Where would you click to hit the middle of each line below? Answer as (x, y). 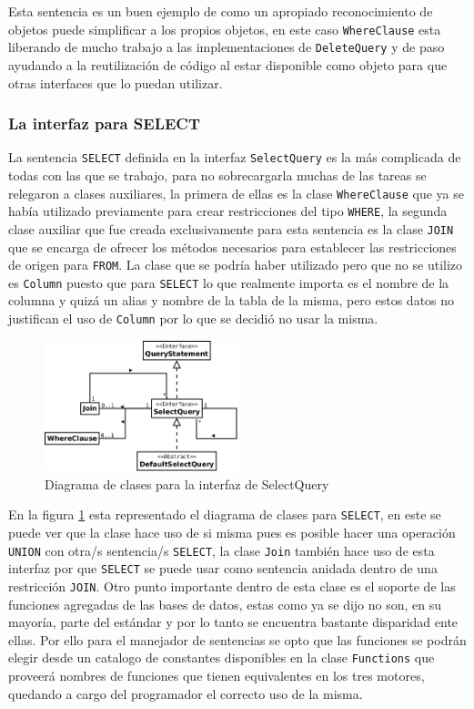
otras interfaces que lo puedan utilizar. (116, 82)
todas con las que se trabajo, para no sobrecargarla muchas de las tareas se (217, 175)
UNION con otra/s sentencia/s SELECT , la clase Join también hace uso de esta (222, 550)
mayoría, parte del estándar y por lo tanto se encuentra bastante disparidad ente (233, 622)
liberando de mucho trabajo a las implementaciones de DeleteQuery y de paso (227, 47)
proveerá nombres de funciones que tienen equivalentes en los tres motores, (217, 676)
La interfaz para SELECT (105, 123)
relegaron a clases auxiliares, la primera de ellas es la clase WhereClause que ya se (236, 193)
